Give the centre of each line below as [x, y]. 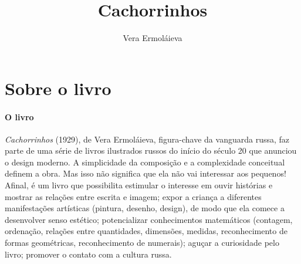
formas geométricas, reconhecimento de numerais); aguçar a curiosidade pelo [142, 243]
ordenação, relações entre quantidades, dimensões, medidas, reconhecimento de [146, 231]
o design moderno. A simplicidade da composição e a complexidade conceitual [145, 162]
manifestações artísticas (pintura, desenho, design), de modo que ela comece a [145, 208]
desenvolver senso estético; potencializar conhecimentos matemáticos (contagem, [149, 219]
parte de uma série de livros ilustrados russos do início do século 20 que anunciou [151, 150]
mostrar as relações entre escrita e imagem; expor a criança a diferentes [133, 196]
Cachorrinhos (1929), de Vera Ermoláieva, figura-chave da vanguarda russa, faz [147, 139]
